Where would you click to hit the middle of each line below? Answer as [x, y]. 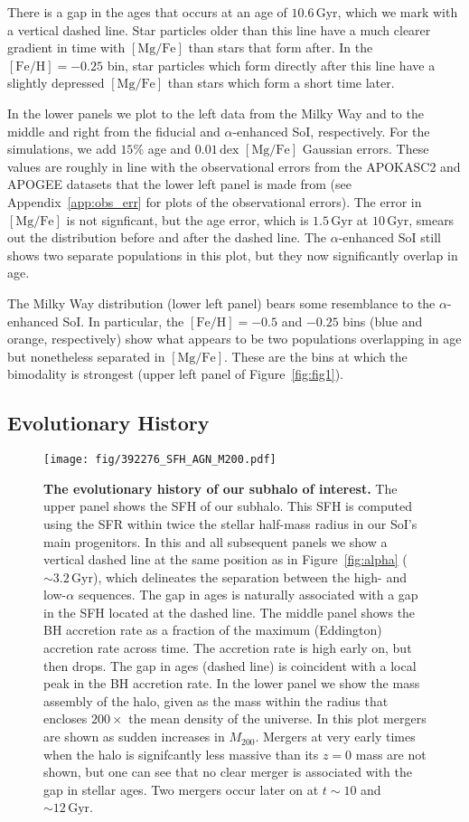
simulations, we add [62, 149]
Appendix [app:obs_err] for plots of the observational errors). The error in [215, 201]
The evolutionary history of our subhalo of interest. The [220, 488]
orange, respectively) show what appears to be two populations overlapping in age [234, 339]
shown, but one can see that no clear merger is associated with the [228, 772]
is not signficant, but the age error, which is [188, 219]
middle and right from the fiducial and [114, 131]
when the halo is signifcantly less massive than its [181, 754]
